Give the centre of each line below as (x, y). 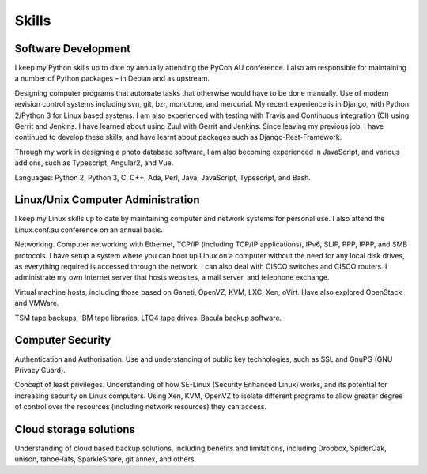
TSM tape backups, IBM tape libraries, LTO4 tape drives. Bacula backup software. (148, 318)
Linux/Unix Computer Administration (108, 200)
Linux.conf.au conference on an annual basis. (89, 230)
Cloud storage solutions (75, 429)
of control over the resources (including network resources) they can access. (140, 407)
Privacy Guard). (40, 370)
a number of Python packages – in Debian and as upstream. (112, 78)
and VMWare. (37, 303)
